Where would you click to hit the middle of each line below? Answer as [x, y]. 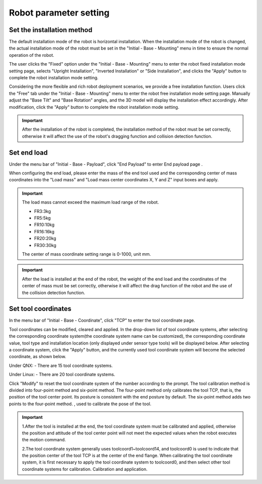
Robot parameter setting [59, 13]
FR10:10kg [44, 225]
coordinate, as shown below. [38, 357]
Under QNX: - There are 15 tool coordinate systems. [61, 365]
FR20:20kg [45, 239]
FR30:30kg [45, 245]
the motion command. [44, 440]
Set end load [28, 152]
